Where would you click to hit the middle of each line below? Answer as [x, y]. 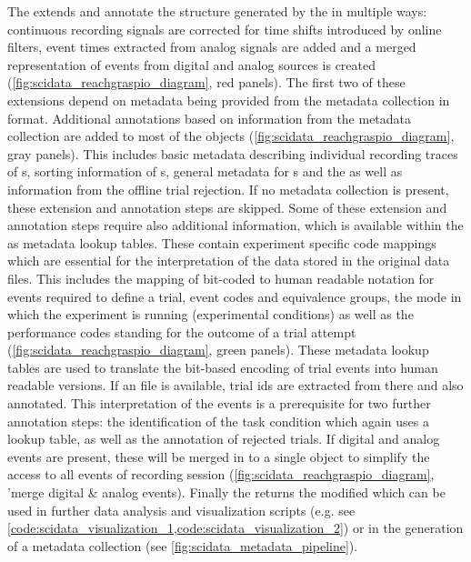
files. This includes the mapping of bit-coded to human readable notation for [221, 278]
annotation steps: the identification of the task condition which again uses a [218, 421]
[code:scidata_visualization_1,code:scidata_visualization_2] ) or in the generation [235, 528]
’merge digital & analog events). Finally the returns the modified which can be [226, 492]
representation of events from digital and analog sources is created [192, 64]
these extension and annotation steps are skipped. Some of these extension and [227, 207]
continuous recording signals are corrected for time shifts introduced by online [225, 29]
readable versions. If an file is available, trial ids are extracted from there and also [235, 385]
